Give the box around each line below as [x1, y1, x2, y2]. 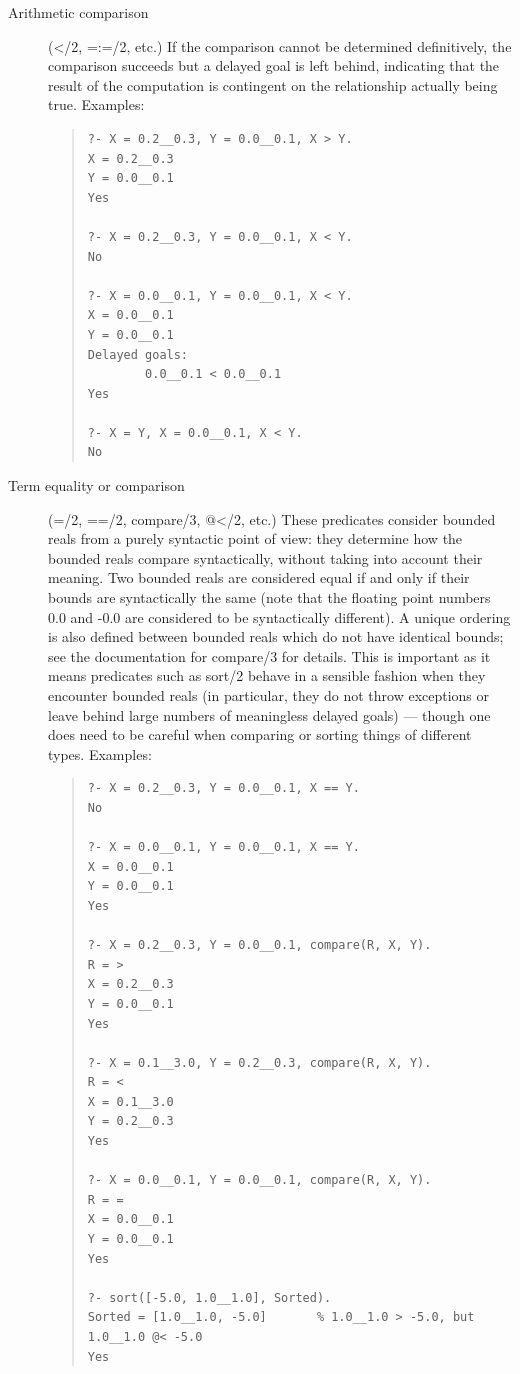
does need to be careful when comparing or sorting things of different [48, 724, 472, 745]
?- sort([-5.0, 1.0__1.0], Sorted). [87, 1290, 332, 1305]
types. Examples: [48, 743, 152, 764]
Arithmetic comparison [8, 2, 149, 22]
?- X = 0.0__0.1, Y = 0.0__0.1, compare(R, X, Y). [87, 1173, 432, 1188]
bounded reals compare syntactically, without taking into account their [48, 547, 483, 568]
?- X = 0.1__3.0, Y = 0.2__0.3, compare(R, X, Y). [87, 1055, 432, 1070]
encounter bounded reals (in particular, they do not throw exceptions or [48, 685, 490, 705]
